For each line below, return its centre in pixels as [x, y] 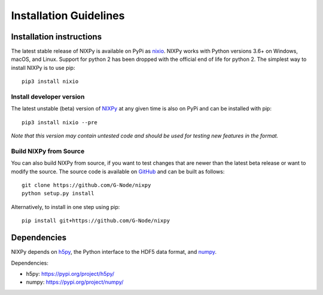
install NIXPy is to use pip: [43, 67]
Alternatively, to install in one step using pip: [65, 207]
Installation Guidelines [68, 16]
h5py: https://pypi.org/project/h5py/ [70, 274]
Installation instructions [56, 37]
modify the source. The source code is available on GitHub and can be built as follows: [118, 171]
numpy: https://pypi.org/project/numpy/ [75, 282]
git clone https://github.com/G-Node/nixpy [86, 185]
